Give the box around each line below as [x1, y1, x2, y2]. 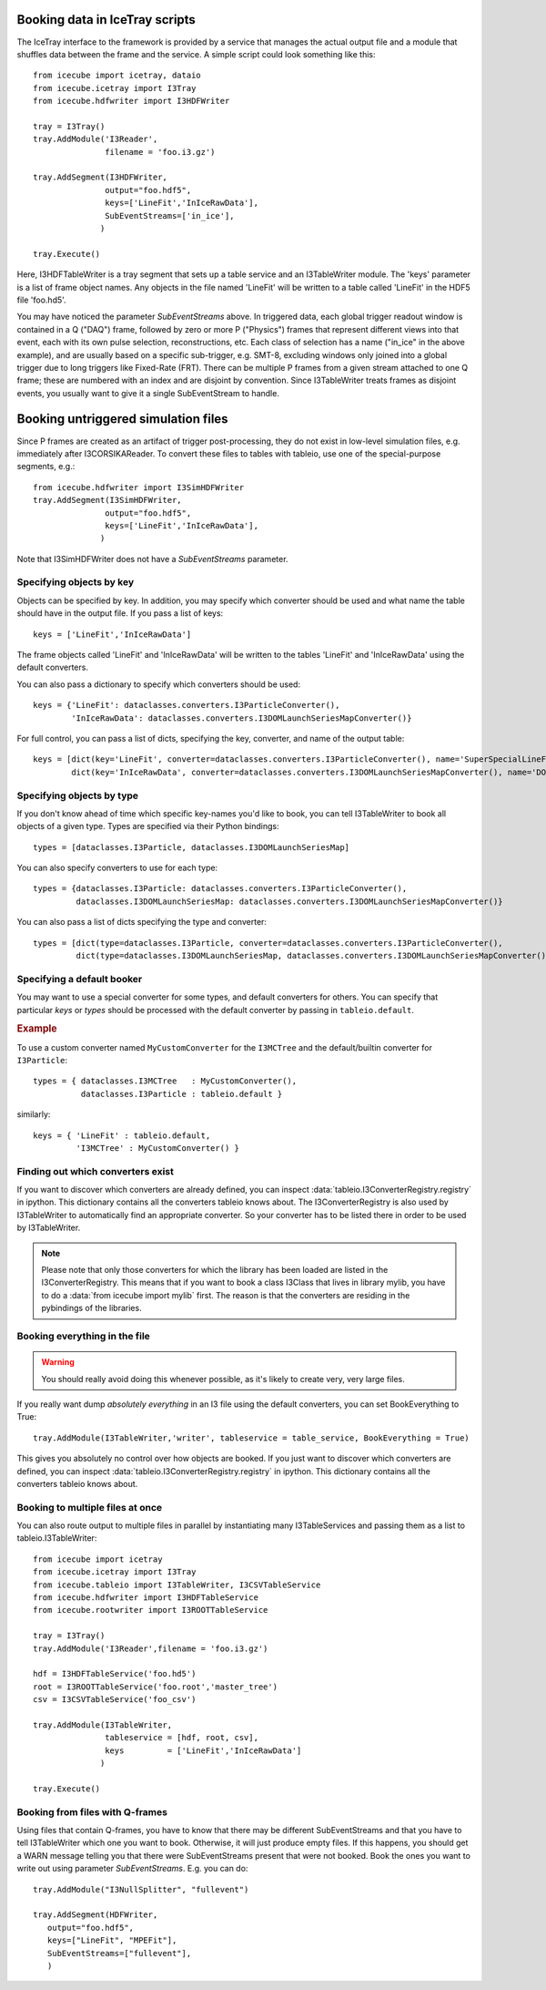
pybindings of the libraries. [41, 1303, 142, 1314]
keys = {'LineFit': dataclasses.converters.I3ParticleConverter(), [33, 700, 340, 711]
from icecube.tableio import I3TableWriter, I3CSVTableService [33, 1579, 321, 1590]
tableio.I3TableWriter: [16, 1533, 97, 1544]
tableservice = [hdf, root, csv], [105, 1732, 259, 1743]
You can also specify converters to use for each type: [16, 862, 218, 874]
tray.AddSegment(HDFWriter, [33, 1910, 158, 1920]
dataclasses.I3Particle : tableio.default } [80, 1089, 283, 1099]
